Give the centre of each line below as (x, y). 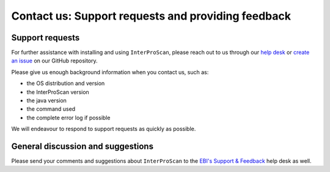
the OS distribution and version (66, 83)
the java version (47, 100)
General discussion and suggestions (82, 146)
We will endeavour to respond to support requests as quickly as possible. (104, 129)
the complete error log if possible (68, 118)
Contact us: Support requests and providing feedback (151, 16)
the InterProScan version (58, 92)
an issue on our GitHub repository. (54, 61)
